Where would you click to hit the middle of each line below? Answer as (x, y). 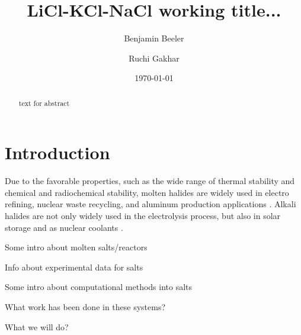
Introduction (57, 152)
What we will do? (37, 326)
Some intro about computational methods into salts (99, 287)
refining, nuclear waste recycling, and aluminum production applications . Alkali (150, 204)
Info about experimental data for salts (74, 267)
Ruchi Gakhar (154, 58)
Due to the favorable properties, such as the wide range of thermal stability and (150, 181)
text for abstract (44, 103)
